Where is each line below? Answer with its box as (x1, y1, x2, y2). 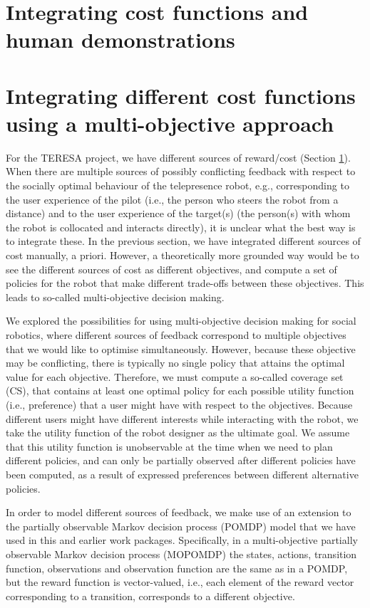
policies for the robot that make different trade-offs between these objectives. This (6, 276, 364, 290)
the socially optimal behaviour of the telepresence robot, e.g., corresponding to (6, 178, 349, 193)
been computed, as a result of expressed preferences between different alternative (6, 466, 359, 481)
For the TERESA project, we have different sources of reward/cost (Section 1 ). (6, 150, 351, 164)
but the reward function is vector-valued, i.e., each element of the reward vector (6, 575, 354, 589)
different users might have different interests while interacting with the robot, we (6, 411, 359, 426)
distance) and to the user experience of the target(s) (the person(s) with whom (6, 206, 351, 221)
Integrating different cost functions (6, 80, 356, 110)
